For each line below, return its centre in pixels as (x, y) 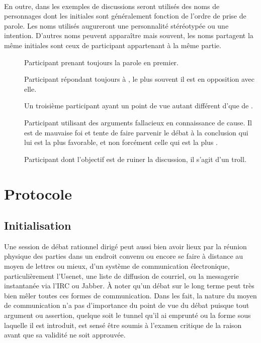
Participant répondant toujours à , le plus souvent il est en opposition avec (140, 79)
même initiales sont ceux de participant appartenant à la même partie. (113, 45)
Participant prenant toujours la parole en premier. (101, 62)
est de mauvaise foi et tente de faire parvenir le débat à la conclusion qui (136, 132)
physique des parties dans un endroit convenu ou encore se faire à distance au (124, 256)
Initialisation (38, 225)
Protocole (38, 193)
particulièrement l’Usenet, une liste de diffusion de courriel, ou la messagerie (121, 276)
